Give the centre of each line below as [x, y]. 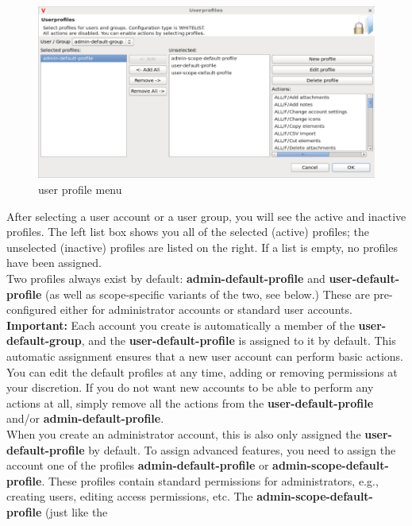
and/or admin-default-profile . [85, 418]
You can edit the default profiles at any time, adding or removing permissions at [202, 371]
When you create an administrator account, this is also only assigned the [184, 433]
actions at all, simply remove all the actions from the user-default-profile [190, 402]
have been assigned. [54, 263]
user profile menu [80, 190]
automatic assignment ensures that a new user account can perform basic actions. [205, 356]
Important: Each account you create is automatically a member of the [181, 325]
